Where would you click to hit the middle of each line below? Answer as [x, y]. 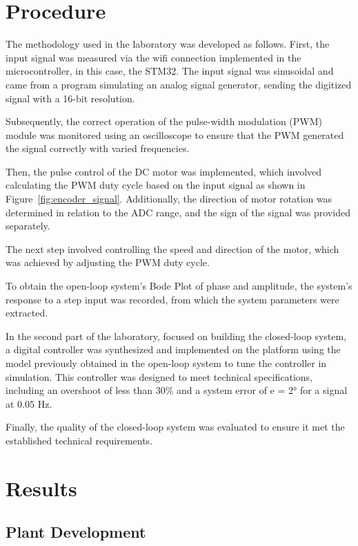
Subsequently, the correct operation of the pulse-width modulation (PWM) [164, 121]
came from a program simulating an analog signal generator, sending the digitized [179, 84]
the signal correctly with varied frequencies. [98, 148]
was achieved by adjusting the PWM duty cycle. [108, 262]
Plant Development [76, 532]
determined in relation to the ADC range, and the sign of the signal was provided [178, 212]
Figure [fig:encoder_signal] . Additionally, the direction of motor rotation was [169, 199]
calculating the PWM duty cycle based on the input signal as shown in [156, 185]
